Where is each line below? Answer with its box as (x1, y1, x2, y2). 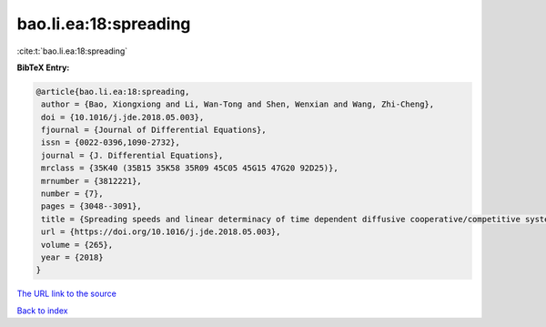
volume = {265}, (41, 240, 114, 250)
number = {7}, (41, 189, 104, 199)
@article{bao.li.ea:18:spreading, (35, 87, 190, 97)
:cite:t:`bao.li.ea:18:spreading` (16, 46, 128, 56)
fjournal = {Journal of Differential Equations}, (41, 125, 268, 136)
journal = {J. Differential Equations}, (41, 150, 224, 160)
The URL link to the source (16, 288, 117, 300)
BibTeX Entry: (16, 62, 70, 73)
